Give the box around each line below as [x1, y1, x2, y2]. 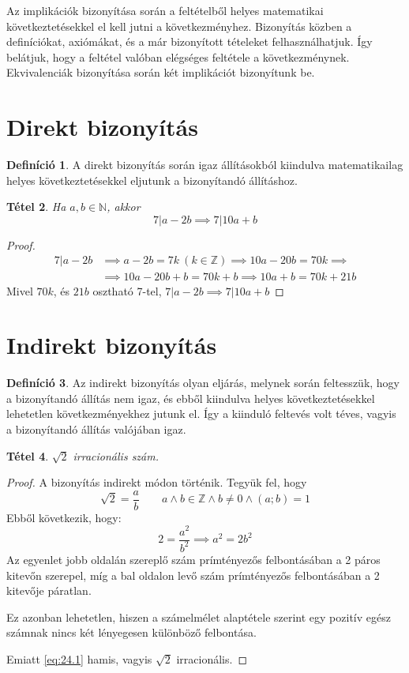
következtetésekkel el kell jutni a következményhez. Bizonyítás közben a [6, 17, 352, 34]
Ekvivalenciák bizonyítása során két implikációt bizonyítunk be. [6, 64, 315, 81]
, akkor [107, 198, 141, 215]
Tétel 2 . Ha [6, 198, 66, 215]
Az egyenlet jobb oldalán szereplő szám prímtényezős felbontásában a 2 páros [6, 551, 381, 567]
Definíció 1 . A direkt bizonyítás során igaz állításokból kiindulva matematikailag [6, 156, 403, 173]
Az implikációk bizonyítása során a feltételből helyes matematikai [6, 2, 324, 18]
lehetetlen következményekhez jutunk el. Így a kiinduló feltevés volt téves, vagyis [6, 405, 396, 422]
